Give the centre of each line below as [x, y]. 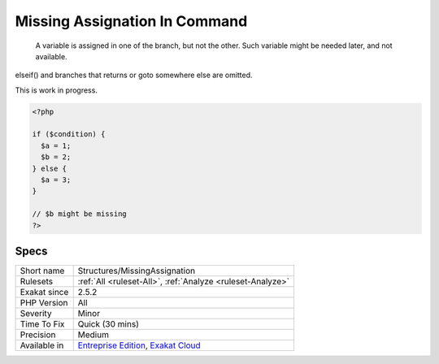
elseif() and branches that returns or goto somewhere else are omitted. [134, 75]
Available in [42, 345]
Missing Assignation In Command [131, 21]
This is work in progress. [56, 90]
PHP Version [44, 303]
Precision [38, 335]
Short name [42, 271]
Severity [36, 314]
